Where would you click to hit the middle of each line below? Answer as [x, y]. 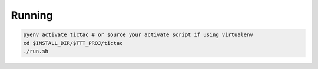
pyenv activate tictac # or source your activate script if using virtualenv [138, 35]
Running [32, 15]
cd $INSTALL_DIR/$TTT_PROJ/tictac [73, 43]
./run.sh [36, 51]
